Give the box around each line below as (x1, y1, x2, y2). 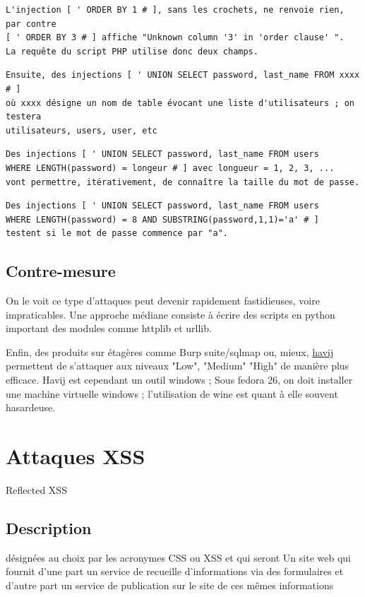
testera (6, 112, 42, 122)
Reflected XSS (6, 482, 67, 497)
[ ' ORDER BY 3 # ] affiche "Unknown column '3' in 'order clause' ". (6, 32, 345, 43)
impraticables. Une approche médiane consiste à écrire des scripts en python (6, 307, 335, 321)
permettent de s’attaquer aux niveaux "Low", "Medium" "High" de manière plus (6, 358, 349, 373)
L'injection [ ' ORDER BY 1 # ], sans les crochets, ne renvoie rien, (6, 5, 345, 15)
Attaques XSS (6, 442, 145, 471)
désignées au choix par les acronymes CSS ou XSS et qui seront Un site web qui (6, 550, 351, 565)
